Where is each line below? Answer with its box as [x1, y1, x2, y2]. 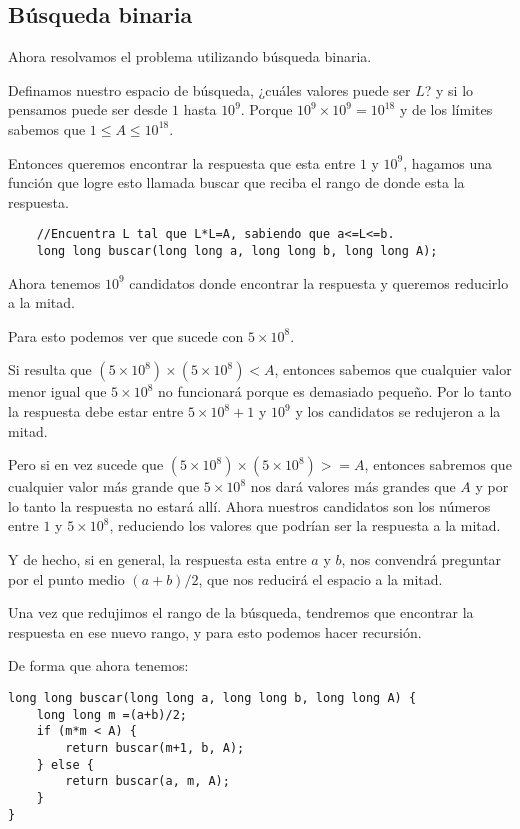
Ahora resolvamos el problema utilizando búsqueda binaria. [8, 46, 372, 67]
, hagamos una [403, 152, 493, 173]
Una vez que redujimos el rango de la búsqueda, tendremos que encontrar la [8, 602, 474, 623]
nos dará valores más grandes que [250, 476, 456, 497]
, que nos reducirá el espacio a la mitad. [198, 568, 443, 589]
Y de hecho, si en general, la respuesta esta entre [8, 549, 307, 570]
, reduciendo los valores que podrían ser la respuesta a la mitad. [109, 515, 501, 536]
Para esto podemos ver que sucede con [8, 325, 244, 346]
